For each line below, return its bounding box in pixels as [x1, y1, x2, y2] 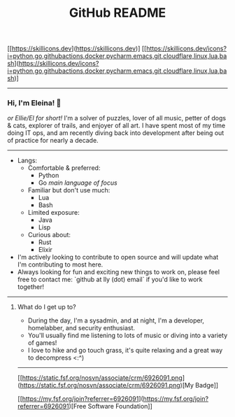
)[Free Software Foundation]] [69, 402, 152, 411]
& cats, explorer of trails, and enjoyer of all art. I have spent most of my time [7, 121, 226, 130]
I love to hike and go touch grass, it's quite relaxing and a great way [27, 346, 223, 355]
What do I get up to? [17, 303, 76, 311]
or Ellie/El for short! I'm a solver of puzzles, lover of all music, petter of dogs [7, 114, 226, 122]
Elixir [38, 246, 52, 254]
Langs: [17, 156, 37, 165]
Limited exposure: [27, 208, 80, 217]
